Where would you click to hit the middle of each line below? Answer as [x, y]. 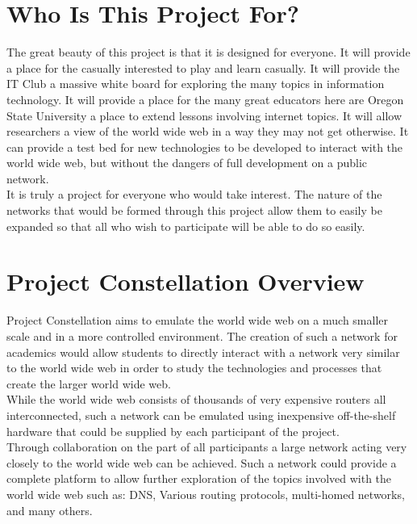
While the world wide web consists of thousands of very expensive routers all [196, 399]
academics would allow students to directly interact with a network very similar [203, 352]
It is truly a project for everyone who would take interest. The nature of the [194, 194]
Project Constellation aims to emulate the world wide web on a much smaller [197, 320]
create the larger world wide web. [89, 383]
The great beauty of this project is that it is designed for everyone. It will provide [208, 52]
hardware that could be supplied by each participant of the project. [173, 431]
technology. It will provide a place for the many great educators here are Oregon [205, 99]
